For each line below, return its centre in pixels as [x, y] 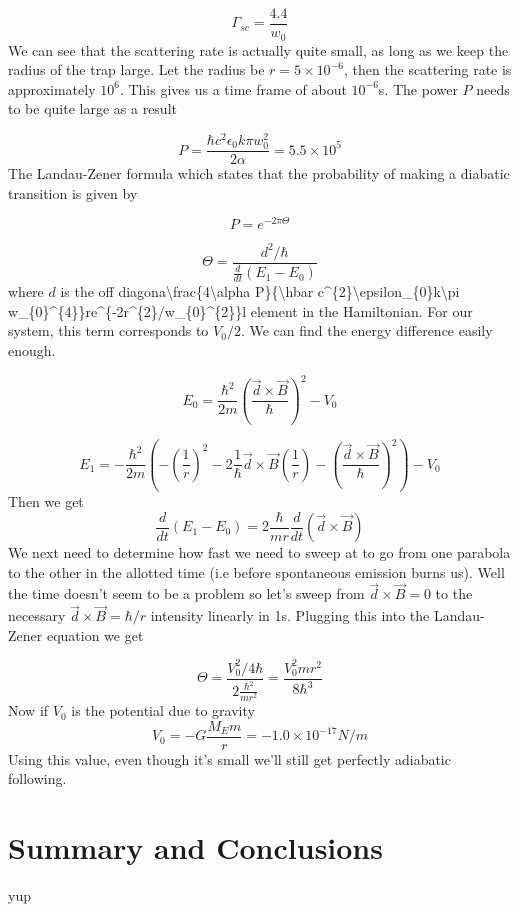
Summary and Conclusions [195, 847]
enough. [32, 349]
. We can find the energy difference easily [366, 330]
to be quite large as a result [92, 108]
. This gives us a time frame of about [233, 88]
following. [37, 778]
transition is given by [73, 192]
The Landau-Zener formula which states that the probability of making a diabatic [259, 173]
